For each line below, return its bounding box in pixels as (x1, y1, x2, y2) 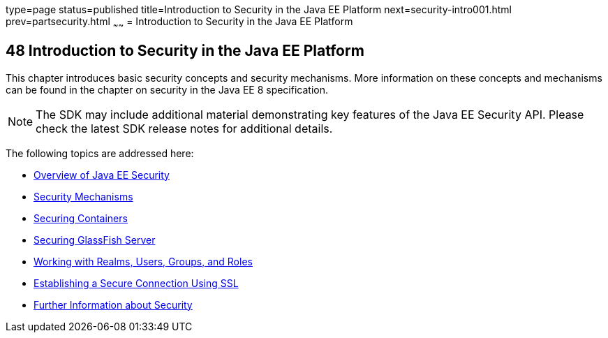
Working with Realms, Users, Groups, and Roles (34, 255, 253, 267)
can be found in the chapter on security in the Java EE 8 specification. (6, 83, 328, 96)
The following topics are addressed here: (6, 147, 194, 159)
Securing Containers (34, 212, 128, 224)
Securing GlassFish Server (34, 233, 156, 246)
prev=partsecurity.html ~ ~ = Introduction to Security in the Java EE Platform (6, 15, 353, 30)
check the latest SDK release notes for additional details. (36, 121, 333, 135)
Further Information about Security (34, 298, 193, 311)
